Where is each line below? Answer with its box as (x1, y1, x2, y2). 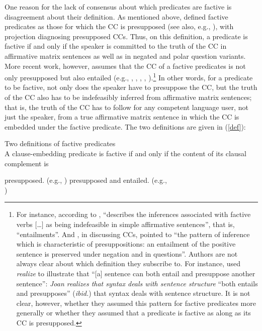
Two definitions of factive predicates (5, 138, 116, 149)
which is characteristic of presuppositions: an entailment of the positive (16, 239, 236, 249)
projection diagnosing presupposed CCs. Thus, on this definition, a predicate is (5, 31, 248, 41)
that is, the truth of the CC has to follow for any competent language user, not (5, 101, 248, 112)
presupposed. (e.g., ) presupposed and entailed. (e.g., (5, 175, 167, 185)
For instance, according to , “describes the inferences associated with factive (16, 209, 251, 219)
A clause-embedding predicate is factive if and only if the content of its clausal (5, 148, 246, 158)
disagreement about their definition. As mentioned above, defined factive (5, 11, 228, 22)
